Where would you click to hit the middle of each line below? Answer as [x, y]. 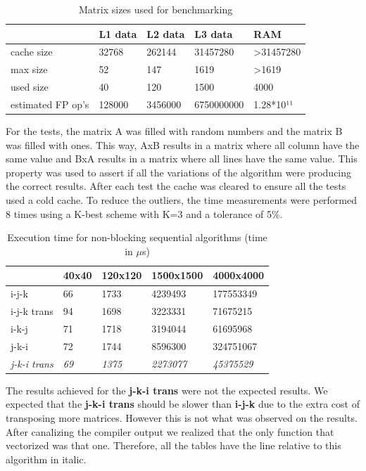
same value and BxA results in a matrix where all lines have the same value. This [182, 159]
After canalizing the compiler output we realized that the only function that [170, 431]
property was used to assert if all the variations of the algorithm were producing [179, 172]
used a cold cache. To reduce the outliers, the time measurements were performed [182, 200]
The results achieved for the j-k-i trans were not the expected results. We [167, 390]
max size [29, 69]
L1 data [118, 33]
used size [30, 87]
